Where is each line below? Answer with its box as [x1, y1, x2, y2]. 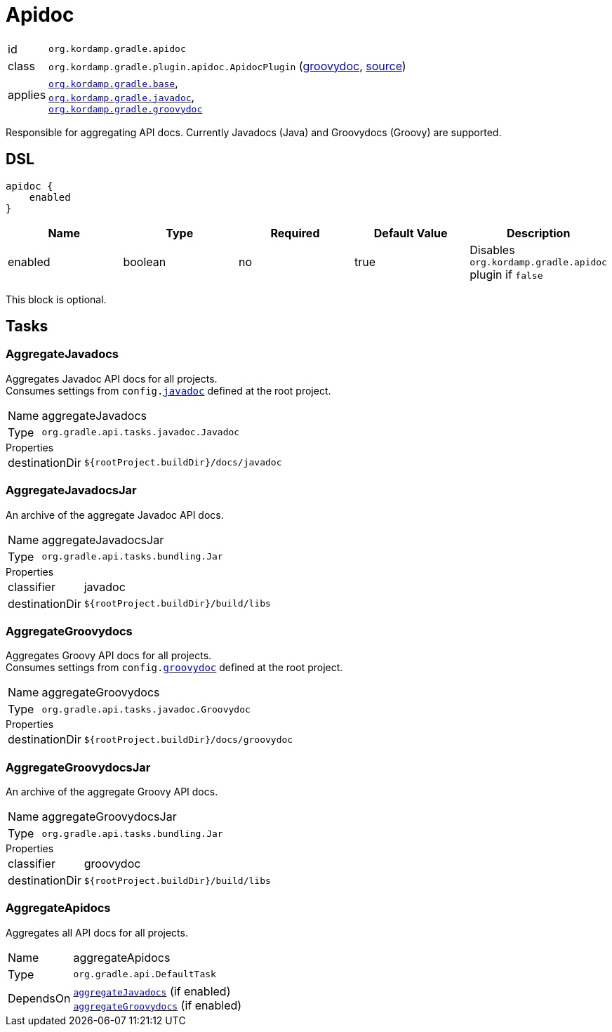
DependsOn [8, 991, 71, 1005]
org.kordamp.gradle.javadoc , [48, 89, 195, 104]
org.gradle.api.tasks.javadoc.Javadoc [41, 427, 240, 438]
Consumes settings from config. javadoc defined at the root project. [6, 384, 331, 397]
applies [8, 88, 46, 102]
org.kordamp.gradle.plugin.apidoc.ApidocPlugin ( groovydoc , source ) [48, 58, 406, 73]
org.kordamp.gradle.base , [48, 75, 178, 90]
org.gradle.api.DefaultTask [73, 969, 216, 980]
